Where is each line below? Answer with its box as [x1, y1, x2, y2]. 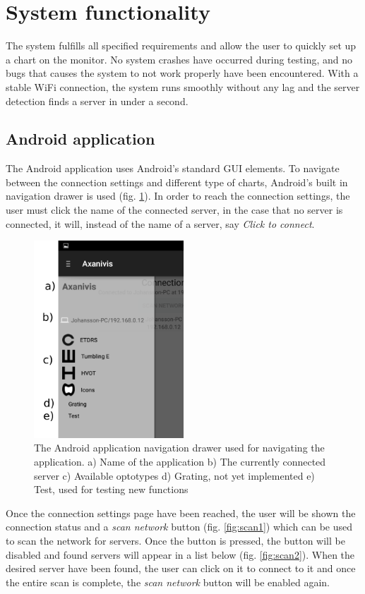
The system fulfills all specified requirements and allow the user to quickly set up [6, 38, 357, 53]
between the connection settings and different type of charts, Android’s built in [6, 174, 348, 189]
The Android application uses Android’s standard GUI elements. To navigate [6, 161, 340, 176]
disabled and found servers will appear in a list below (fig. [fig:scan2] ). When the [6, 547, 355, 562]
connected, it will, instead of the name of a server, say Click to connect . [6, 216, 315, 231]
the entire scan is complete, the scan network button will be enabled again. [6, 574, 330, 589]
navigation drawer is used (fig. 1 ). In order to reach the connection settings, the [6, 188, 350, 203]
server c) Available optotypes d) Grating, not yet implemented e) [34, 468, 315, 483]
